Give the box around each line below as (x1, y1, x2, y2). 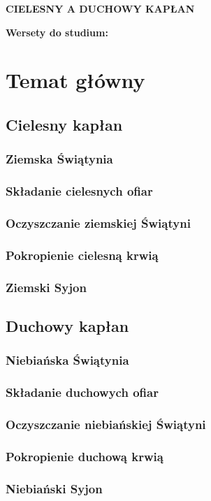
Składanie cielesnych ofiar (6, 182, 153, 200)
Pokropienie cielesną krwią (6, 246, 159, 263)
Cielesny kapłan (6, 113, 123, 135)
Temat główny (6, 66, 145, 94)
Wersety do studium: (6, 24, 108, 39)
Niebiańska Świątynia (6, 351, 129, 369)
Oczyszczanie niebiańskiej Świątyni (6, 415, 206, 433)
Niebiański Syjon (6, 479, 103, 497)
